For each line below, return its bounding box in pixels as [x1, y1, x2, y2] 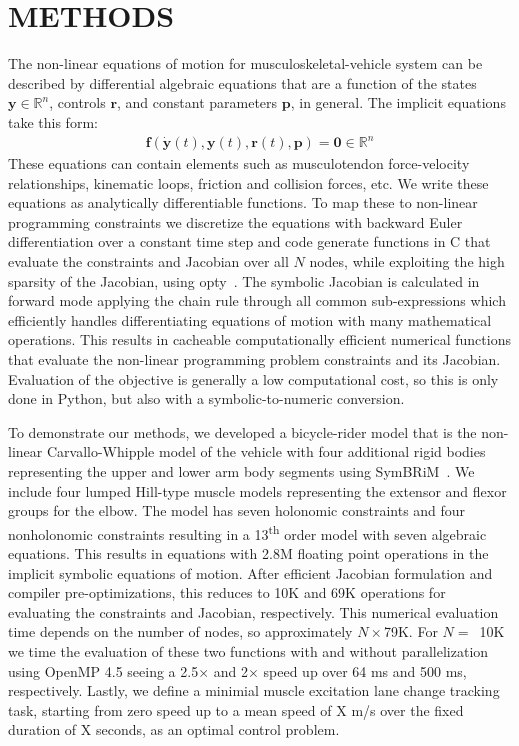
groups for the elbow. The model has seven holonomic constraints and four [8, 500, 466, 521]
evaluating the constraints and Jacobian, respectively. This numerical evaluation [8, 601, 499, 622]
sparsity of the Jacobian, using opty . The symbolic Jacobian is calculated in [8, 270, 480, 291]
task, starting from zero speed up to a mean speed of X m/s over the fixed [8, 699, 464, 720]
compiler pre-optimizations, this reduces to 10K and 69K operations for [8, 582, 446, 603]
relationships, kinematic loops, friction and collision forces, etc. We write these [8, 172, 489, 193]
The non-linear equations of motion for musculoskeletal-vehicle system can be [8, 53, 483, 74]
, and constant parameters [117, 92, 278, 113]
